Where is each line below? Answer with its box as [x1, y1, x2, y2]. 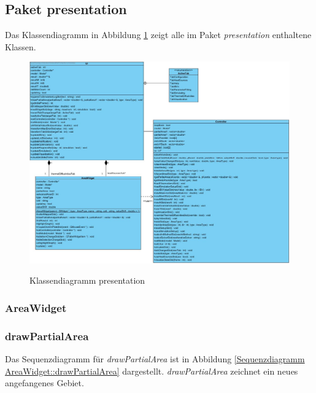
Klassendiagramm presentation [29, 274, 145, 287]
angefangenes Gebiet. [5, 376, 84, 389]
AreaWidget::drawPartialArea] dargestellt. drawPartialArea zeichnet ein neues [5, 364, 298, 377]
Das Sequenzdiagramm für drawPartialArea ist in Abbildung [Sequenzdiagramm [5, 352, 305, 365]
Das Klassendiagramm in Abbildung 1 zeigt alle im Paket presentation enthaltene [5, 28, 312, 41]
